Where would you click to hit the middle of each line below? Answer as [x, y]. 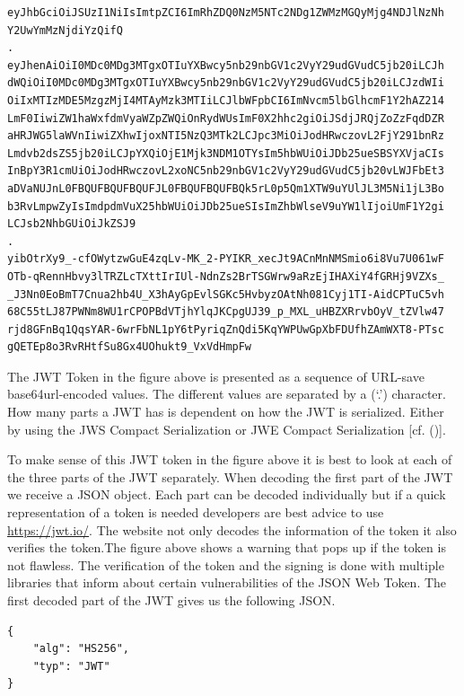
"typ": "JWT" [71, 666]
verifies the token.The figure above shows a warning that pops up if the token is [227, 547]
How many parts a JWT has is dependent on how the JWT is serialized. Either [226, 412]
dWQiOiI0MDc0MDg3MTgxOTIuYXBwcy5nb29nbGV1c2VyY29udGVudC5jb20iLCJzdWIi [226, 83]
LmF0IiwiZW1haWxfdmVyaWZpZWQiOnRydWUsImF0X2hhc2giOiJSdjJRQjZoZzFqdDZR [226, 118]
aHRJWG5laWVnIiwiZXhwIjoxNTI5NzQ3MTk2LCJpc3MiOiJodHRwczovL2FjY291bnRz [226, 136]
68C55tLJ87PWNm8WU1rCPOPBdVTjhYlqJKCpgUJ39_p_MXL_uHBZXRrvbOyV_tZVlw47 [226, 312]
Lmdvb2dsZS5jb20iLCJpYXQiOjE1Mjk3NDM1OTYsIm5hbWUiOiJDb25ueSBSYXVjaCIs [226, 153]
